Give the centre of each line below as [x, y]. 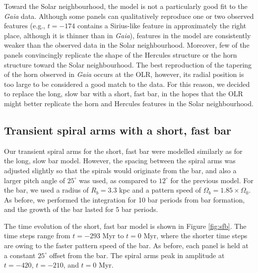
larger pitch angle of [34, 180]
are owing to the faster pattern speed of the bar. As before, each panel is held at [126, 245]
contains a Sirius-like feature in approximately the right [162, 26]
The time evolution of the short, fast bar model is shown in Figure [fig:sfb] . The [125, 226]
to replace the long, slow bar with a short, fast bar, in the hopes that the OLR [124, 94]
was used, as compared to [118, 180]
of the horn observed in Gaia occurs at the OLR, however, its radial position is [124, 74]
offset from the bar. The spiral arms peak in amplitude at [137, 255]
